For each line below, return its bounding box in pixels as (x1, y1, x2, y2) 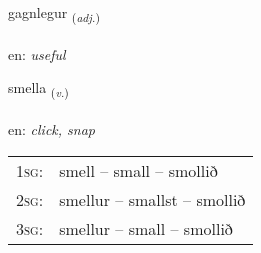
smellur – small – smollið (59, 216, 233, 240)
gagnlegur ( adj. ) (8, 2, 100, 25)
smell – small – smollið (59, 158, 218, 182)
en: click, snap (8, 119, 95, 140)
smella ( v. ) (8, 77, 69, 101)
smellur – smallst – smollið (59, 187, 246, 211)
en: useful (8, 43, 66, 64)
